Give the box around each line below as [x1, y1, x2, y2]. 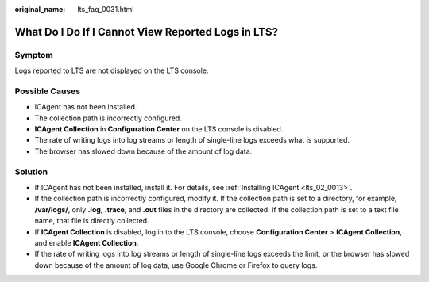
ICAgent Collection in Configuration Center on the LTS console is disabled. [34, 124, 284, 134]
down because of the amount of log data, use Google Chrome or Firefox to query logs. [34, 260, 318, 269]
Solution [14, 166, 48, 177]
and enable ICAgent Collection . [34, 238, 139, 247]
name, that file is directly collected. [34, 216, 150, 226]
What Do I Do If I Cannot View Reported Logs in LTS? [14, 25, 278, 39]
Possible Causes [14, 86, 81, 97]
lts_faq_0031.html [77, 5, 134, 13]
